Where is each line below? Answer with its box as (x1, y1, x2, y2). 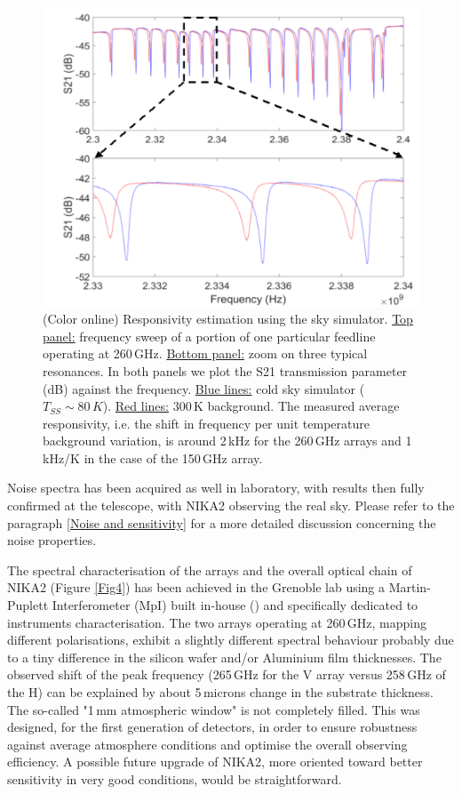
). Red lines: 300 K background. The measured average (102, 397, 400, 415)
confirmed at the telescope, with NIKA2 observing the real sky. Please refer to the (7, 496, 455, 515)
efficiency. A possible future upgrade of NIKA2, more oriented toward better (7, 752, 423, 771)
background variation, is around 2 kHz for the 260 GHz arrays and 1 (43, 431, 412, 450)
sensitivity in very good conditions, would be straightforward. (7, 769, 342, 788)
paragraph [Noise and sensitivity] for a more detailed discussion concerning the (7, 513, 436, 532)
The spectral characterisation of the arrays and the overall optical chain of (7, 560, 412, 579)
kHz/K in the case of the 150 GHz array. (43, 448, 263, 467)
